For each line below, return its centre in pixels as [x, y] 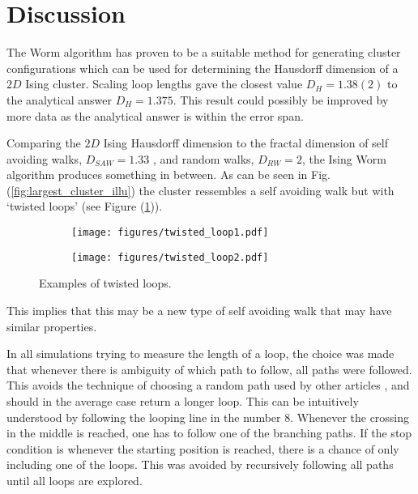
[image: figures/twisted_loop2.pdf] [170, 257]
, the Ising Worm [344, 158]
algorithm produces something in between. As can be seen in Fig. [168, 175]
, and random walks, [203, 158]
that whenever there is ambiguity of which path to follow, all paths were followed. [209, 369]
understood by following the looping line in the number [144, 417]
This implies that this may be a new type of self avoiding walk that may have [199, 310]
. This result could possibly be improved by [281, 99]
